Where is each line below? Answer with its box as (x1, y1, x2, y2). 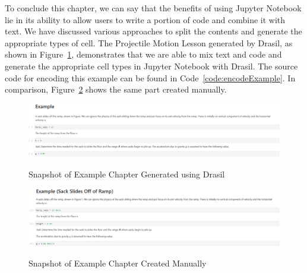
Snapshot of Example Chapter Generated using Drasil (29, 168, 225, 180)
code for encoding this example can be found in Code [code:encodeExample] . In (5, 71, 296, 84)
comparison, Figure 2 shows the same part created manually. (5, 83, 227, 96)
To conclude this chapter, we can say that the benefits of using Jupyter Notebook (5, 2, 302, 14)
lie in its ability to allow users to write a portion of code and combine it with (5, 13, 286, 26)
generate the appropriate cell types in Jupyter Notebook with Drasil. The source (5, 59, 298, 72)
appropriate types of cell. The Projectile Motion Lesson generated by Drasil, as (5, 36, 293, 49)
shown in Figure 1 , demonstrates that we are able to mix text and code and (5, 48, 282, 61)
